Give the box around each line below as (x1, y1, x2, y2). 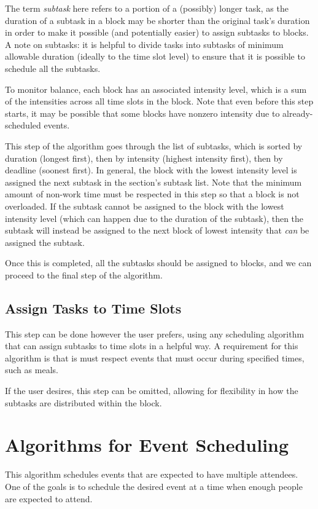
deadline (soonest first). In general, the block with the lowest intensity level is (5, 164, 297, 176)
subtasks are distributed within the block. (5, 396, 162, 409)
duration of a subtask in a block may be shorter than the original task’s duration (5, 14, 310, 26)
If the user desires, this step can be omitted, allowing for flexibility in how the (5, 384, 298, 397)
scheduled (5, 119, 41, 132)
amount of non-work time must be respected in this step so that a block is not (5, 187, 300, 200)
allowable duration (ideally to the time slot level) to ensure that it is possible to (5, 50, 305, 63)
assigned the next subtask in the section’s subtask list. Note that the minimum (5, 175, 302, 188)
